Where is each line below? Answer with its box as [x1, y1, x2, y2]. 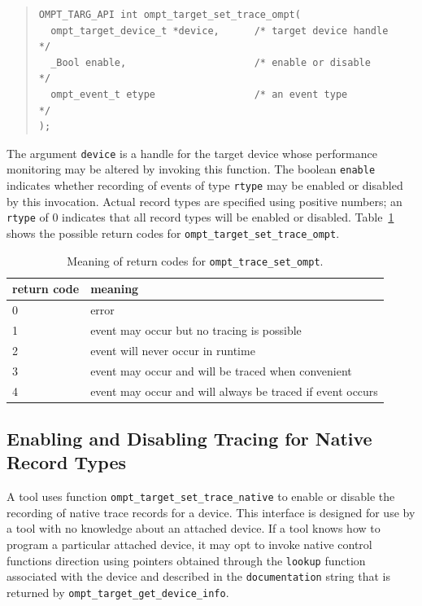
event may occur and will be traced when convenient [90, 362, 352, 379]
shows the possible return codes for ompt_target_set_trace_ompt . [7, 224, 340, 241]
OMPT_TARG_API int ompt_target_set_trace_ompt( [38, 9, 301, 20]
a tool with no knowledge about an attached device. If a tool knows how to [7, 520, 381, 537]
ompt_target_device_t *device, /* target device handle [50, 24, 389, 37]
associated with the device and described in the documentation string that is [7, 568, 390, 585]
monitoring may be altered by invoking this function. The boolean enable [7, 160, 376, 178]
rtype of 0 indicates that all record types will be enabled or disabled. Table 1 [7, 209, 394, 226]
